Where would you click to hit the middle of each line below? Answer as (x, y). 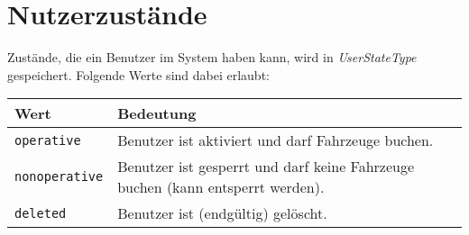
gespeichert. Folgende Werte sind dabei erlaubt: (138, 74)
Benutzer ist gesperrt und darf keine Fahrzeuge (266, 167)
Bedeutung (157, 113)
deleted (41, 213)
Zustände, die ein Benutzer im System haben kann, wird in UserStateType (212, 57)
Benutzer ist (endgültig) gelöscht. (222, 213)
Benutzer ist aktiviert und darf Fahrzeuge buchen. (276, 140)
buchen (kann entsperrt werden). (221, 187)
